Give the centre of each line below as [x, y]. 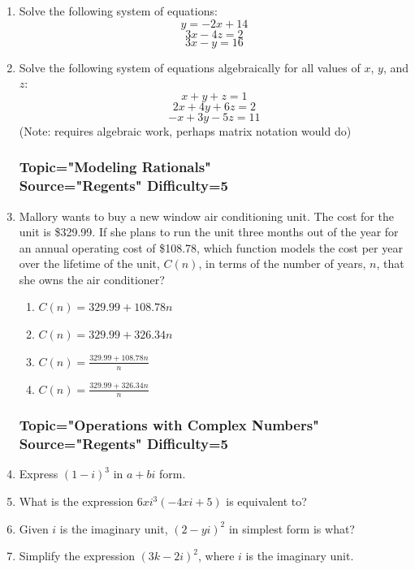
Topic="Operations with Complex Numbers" [169, 425]
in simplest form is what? [292, 528]
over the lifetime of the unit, [89, 263]
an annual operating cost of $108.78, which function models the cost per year [211, 247]
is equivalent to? [266, 501]
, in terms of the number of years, [282, 263]
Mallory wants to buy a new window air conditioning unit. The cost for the [206, 216]
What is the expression [76, 501]
